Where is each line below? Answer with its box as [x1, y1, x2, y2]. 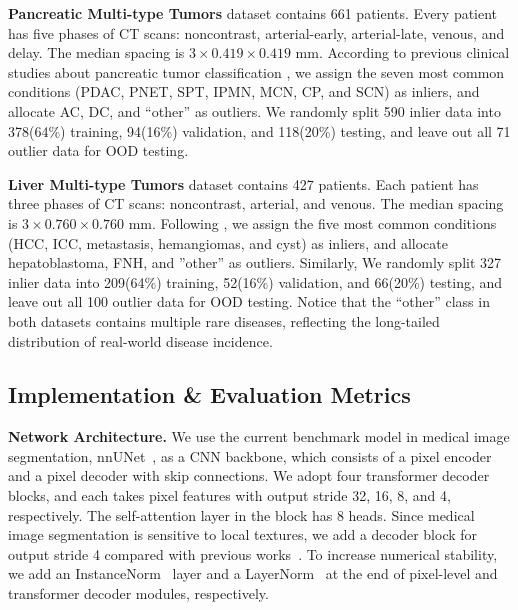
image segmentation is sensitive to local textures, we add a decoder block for [8, 524, 478, 545]
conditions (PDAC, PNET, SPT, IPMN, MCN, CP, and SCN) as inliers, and [8, 81, 480, 102]
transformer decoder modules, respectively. [8, 583, 269, 604]
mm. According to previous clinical [295, 42, 510, 63]
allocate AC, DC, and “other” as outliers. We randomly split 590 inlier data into [8, 100, 501, 121]
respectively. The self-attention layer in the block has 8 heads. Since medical [8, 504, 475, 525]
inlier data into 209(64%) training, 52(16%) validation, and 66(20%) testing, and [8, 271, 503, 292]
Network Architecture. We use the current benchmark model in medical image [8, 426, 510, 447]
